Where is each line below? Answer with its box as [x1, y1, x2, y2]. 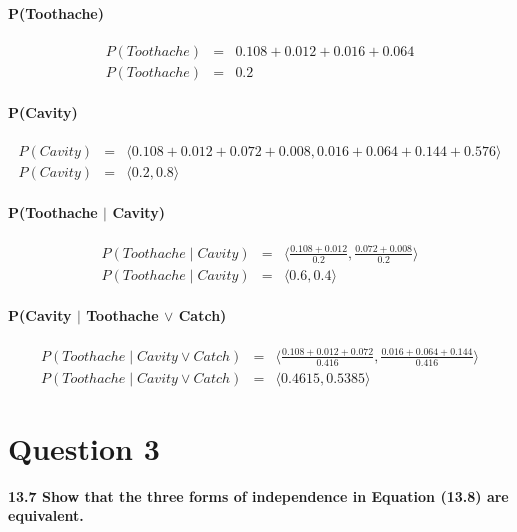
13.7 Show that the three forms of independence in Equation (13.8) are [8, 485, 509, 506]
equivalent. [8, 505, 84, 526]
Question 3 [8, 427, 160, 468]
